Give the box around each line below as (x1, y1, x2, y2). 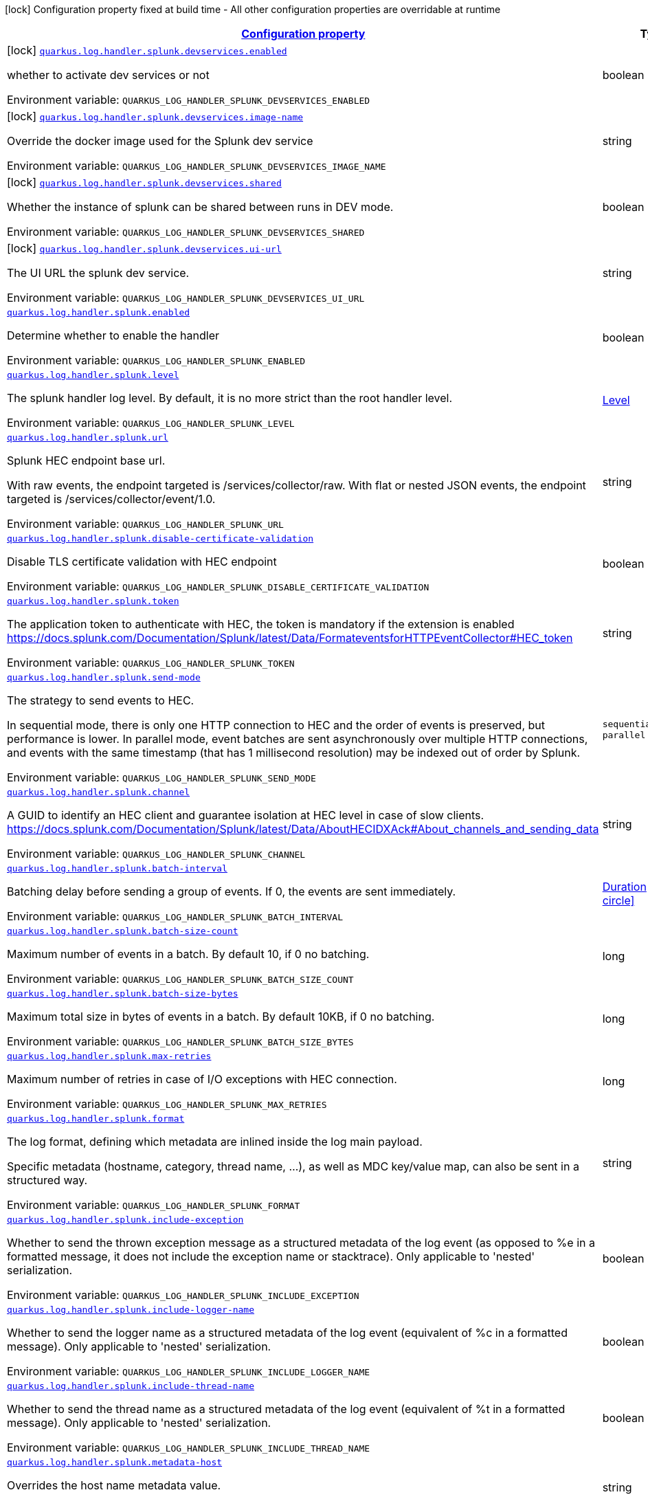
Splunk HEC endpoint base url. (7, 454, 166, 467)
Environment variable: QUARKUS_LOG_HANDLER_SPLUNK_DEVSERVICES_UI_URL (7, 291, 365, 304)
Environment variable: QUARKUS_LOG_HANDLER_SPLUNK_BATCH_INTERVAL (7, 909, 343, 923)
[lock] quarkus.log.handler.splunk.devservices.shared (7, 175, 282, 189)
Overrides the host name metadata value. (7, 1478, 221, 1492)
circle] (602, 893, 635, 907)
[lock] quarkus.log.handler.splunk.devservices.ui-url (7, 241, 282, 255)
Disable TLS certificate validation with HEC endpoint (7, 555, 277, 568)
